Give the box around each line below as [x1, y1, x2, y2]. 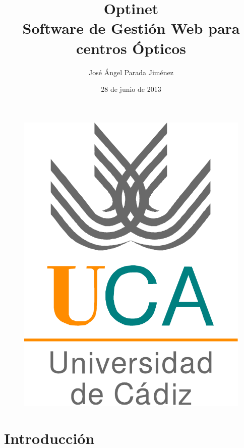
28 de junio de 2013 [101, 84, 161, 94]
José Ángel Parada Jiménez [89, 67, 173, 77]
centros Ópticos [76, 37, 187, 58]
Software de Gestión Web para [22, 18, 240, 38]
